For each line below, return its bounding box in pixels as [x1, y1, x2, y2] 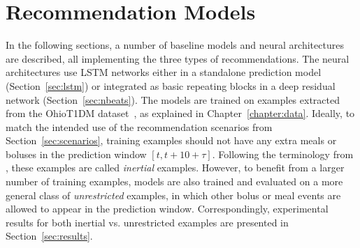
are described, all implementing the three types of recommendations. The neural [6, 51, 350, 65]
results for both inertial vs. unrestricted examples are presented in [6, 215, 289, 229]
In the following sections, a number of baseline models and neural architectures [6, 38, 344, 52]
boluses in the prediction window [6, 146, 147, 161]
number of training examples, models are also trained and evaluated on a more [6, 174, 343, 189]
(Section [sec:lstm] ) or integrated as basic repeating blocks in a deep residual [6, 78, 336, 93]
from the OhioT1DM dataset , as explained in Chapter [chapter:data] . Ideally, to [6, 106, 355, 121]
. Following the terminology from [212, 146, 354, 161]
